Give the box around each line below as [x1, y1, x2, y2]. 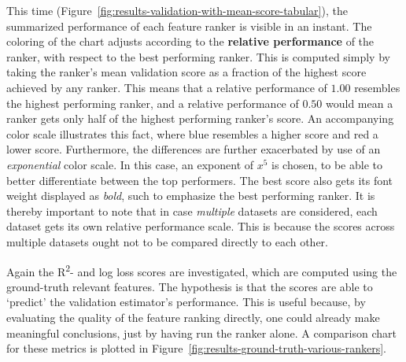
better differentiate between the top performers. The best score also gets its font [6, 172, 393, 188]
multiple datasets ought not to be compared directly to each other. [6, 233, 328, 249]
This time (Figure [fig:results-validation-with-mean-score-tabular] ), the [6, 2, 348, 18]
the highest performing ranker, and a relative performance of [6, 94, 299, 111]
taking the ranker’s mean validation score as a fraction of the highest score [6, 64, 367, 80]
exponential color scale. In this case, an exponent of [6, 156, 254, 172]
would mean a [326, 94, 393, 111]
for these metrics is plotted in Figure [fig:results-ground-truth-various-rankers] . [6, 340, 386, 356]
